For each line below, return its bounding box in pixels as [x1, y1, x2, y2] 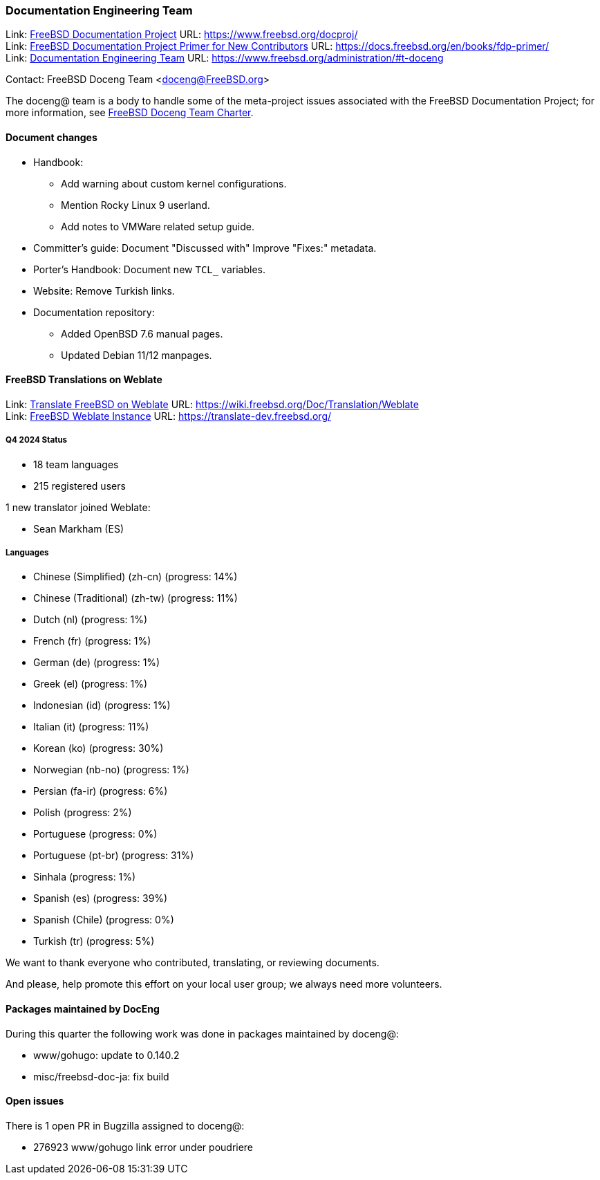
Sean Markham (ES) [33, 522, 124, 535]
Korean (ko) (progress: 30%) [33, 742, 164, 755]
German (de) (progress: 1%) [33, 656, 160, 669]
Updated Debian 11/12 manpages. [61, 349, 212, 361]
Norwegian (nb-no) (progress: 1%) [33, 764, 189, 776]
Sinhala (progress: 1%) [33, 871, 136, 883]
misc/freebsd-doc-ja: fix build [33, 1070, 169, 1082]
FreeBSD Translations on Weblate [6, 374, 162, 386]
